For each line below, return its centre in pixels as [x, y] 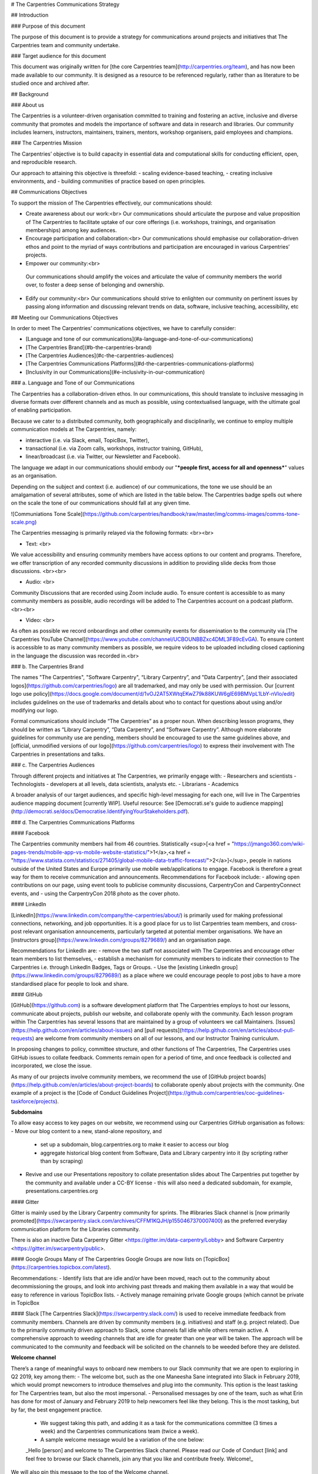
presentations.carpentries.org [62, 1191]
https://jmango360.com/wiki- [270, 844]
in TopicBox [25, 1302]
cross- [289, 923]
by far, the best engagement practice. [57, 1410]
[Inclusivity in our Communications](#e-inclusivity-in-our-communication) [115, 372]
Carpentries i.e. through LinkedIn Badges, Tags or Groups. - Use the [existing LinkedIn [116, 967]
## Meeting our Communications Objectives [64, 317]
